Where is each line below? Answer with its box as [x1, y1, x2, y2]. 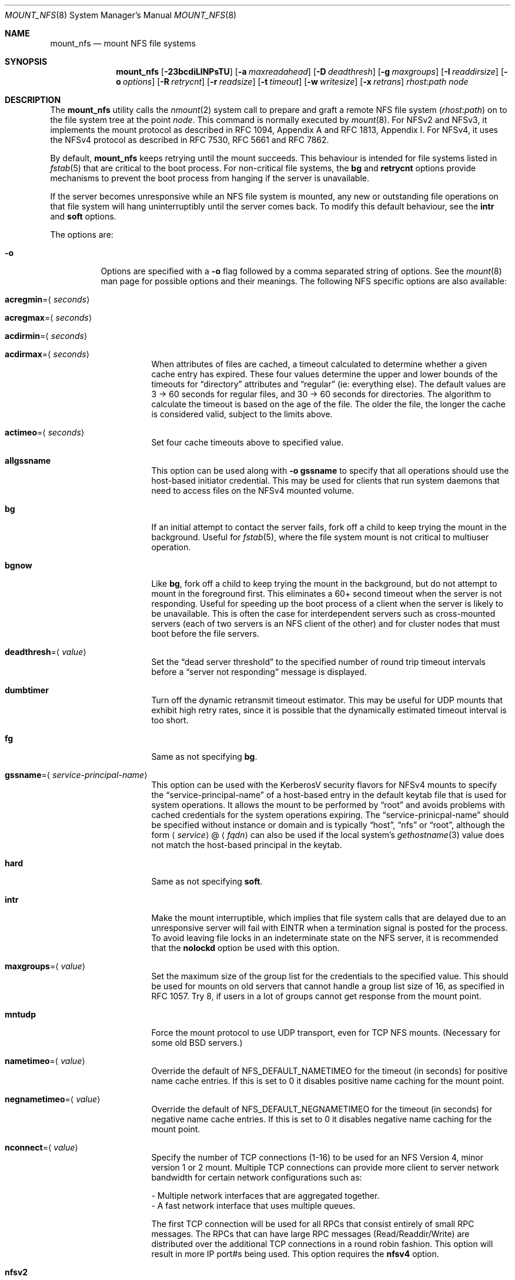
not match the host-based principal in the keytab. [151, 840, 342, 850]
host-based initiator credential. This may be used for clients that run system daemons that [151, 476, 500, 486]
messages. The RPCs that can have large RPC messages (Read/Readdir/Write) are [151, 1229, 470, 1239]
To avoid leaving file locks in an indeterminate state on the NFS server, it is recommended [151, 933, 499, 943]
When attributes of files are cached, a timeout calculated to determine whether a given [151, 359, 487, 369]
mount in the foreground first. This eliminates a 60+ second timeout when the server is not [151, 589, 502, 599]
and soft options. [50, 211, 116, 221]
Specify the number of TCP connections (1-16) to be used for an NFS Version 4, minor [151, 1152, 484, 1162]
